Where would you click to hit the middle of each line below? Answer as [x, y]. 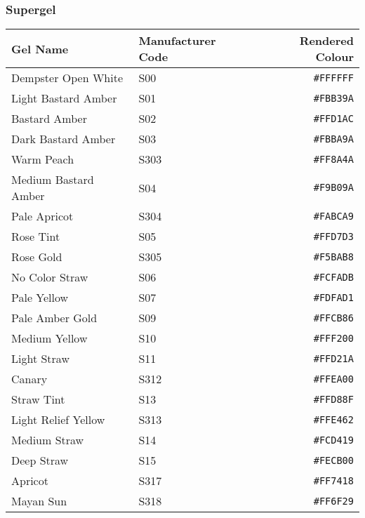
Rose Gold [37, 257]
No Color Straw [50, 277]
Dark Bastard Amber [64, 139]
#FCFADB [333, 277]
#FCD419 [333, 440]
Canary [29, 379]
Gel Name [40, 48]
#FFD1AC [333, 118]
